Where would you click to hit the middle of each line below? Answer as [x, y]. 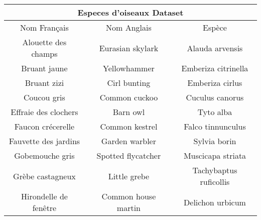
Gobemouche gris [44, 155]
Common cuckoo [129, 97]
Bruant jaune [44, 68]
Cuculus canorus [215, 97]
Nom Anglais [129, 27]
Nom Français [44, 27]
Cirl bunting [129, 83]
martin [129, 208]
